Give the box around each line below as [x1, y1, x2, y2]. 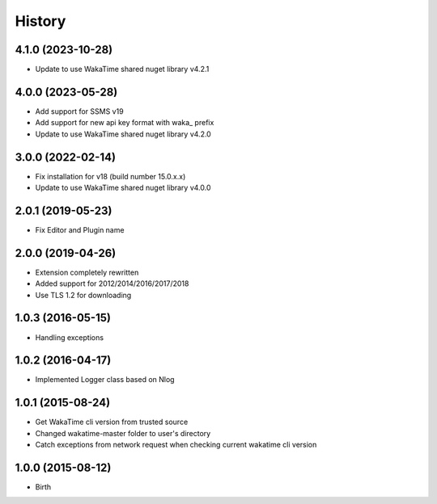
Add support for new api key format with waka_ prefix [35, 118, 214, 128]
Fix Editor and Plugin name [35, 225, 125, 234]
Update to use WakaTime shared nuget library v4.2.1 [35, 65, 210, 74]
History [15, 12, 66, 30]
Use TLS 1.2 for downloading [35, 290, 132, 300]
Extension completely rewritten [35, 267, 139, 277]
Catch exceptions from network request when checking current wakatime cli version [35, 440, 317, 450]
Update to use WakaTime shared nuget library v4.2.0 [35, 129, 212, 139]
